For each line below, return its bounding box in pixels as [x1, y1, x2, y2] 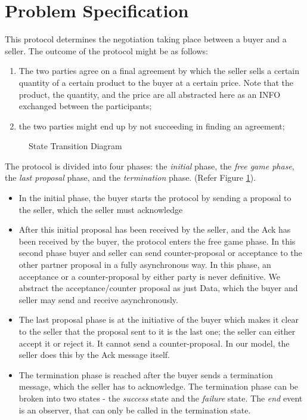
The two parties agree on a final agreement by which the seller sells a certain [18, 64, 299, 77]
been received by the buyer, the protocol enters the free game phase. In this [18, 234, 296, 247]
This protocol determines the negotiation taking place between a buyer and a [5, 33, 287, 45]
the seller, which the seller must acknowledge [18, 203, 183, 215]
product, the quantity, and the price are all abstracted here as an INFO [18, 88, 281, 100]
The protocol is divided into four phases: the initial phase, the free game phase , [5, 159, 294, 172]
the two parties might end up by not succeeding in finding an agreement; [18, 119, 285, 132]
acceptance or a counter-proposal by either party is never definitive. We [18, 270, 281, 282]
